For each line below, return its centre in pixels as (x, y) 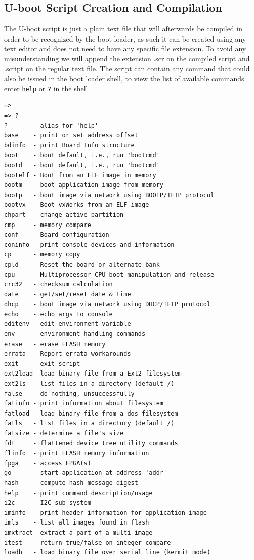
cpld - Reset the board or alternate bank (82, 264)
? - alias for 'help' (51, 125)
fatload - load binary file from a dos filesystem (91, 413)
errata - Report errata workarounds (68, 354)
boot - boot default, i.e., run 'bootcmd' (82, 155)
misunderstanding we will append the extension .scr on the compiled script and (127, 58)
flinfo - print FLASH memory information (77, 453)
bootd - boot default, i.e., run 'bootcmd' (82, 165)
